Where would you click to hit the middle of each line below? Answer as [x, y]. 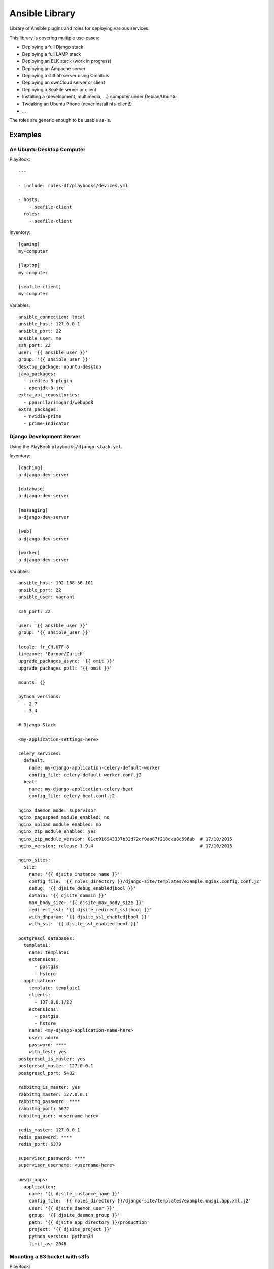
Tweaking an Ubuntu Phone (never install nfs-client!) [77, 104]
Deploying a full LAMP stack [52, 54]
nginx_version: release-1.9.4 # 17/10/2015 [126, 846]
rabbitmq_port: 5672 [44, 1109]
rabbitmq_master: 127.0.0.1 [53, 1094]
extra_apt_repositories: [49, 395]
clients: [40, 995]
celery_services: [40, 753]
